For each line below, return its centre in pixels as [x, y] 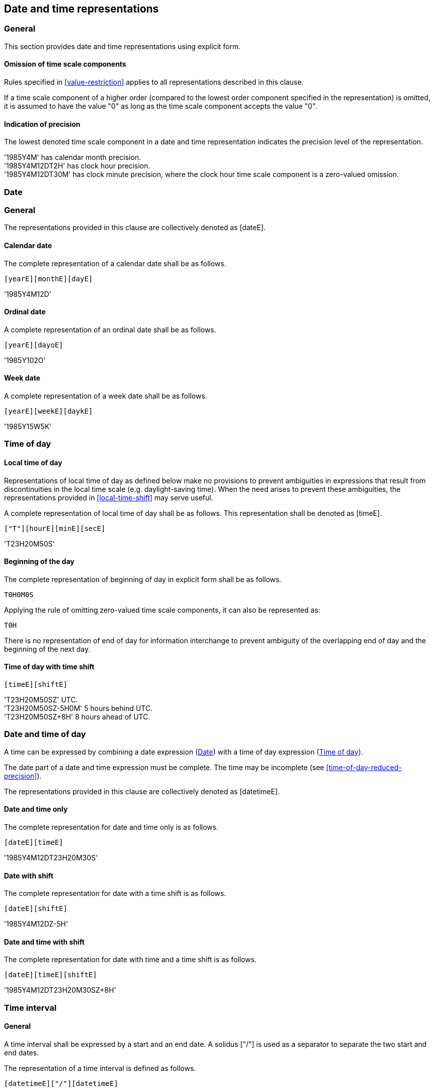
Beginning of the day [39, 562]
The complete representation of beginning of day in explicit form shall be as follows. [143, 579]
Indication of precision [42, 124]
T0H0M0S [19, 594]
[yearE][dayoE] [34, 345]
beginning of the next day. [47, 649]
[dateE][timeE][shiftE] [51, 975]
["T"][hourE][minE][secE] [55, 528]
